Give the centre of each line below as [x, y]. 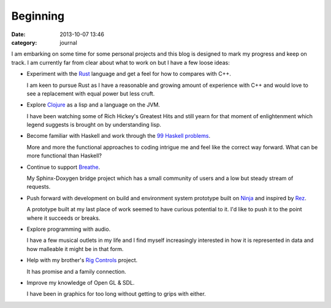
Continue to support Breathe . [63, 167]
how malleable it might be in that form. [75, 249]
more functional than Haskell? [64, 156]
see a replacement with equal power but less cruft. [91, 93]
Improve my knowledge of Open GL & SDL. [81, 282]
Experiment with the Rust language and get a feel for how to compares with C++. [129, 74]
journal [69, 42]
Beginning [38, 16]
